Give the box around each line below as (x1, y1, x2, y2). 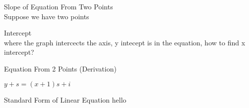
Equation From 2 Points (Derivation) (4, 63, 117, 73)
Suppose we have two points (4, 11, 89, 21)
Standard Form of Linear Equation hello (4, 94, 126, 105)
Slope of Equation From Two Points (4, 1, 113, 11)
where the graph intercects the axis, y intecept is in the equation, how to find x (4, 37, 246, 47)
